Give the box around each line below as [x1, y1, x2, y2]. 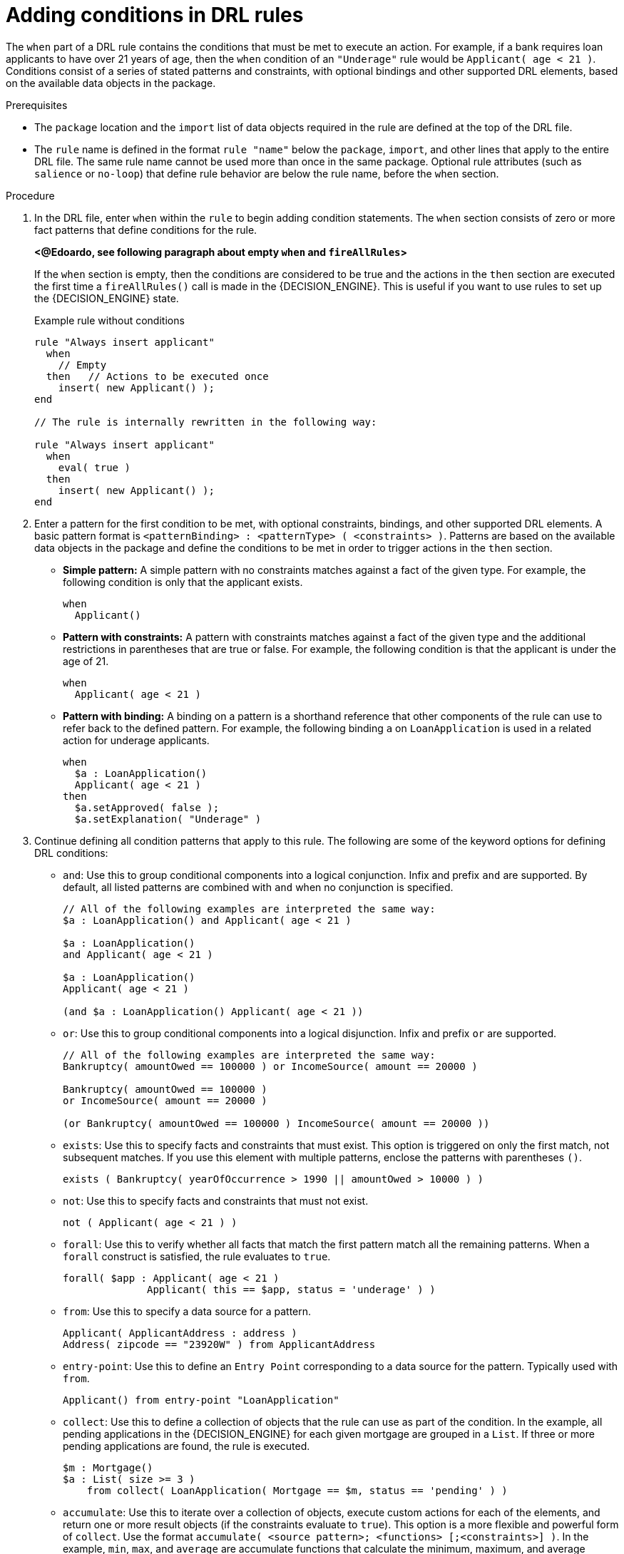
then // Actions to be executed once [46, 370, 269, 382]
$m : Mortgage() [63, 1461, 153, 1473]
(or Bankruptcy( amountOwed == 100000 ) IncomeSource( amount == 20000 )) [63, 1117, 490, 1129]
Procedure [6, 189, 55, 202]
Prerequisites [6, 98, 68, 111]
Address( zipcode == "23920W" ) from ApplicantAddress [63, 1338, 376, 1350]
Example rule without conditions [34, 314, 185, 326]
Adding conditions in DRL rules [6, 3, 304, 27]
